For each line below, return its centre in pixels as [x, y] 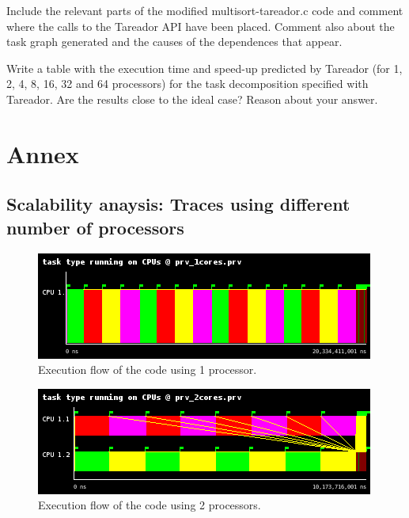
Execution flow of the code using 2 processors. [150, 505]
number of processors [95, 227]
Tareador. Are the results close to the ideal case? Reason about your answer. [192, 99]
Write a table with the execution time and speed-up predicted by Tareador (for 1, [204, 68]
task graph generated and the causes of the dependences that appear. [174, 42]
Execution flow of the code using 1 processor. [148, 369]
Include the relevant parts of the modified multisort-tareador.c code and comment [205, 10]
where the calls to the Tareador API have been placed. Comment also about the [201, 26]
